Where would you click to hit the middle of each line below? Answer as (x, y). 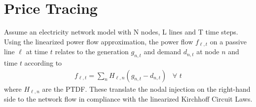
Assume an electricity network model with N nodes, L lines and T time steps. (121, 32)
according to (43, 62)
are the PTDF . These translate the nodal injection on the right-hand (146, 89)
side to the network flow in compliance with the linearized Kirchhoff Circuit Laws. (128, 99)
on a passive (228, 41)
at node (208, 52)
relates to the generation (92, 52)
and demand (162, 52)
